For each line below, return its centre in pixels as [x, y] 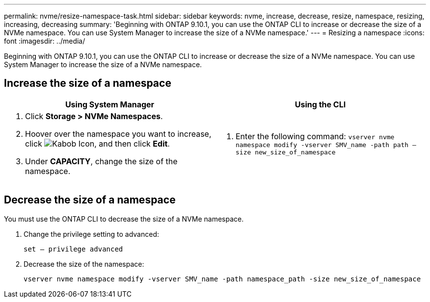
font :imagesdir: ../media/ [45, 41]
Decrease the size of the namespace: [84, 264]
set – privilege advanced [73, 249]
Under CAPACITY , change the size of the [101, 161]
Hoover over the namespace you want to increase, [118, 134]
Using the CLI [320, 104]
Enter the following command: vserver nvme [315, 136]
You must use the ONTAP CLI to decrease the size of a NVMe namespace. [124, 219]
